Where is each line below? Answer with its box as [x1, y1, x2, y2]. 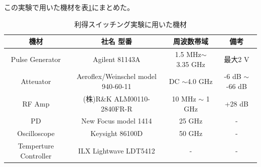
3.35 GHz [176, 58, 205, 69]
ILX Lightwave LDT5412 [78, 145, 155, 155]
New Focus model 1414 [81, 115, 152, 126]
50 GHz [179, 128, 203, 138]
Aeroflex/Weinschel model [76, 71, 157, 81]
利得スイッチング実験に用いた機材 [74, 18, 187, 29]
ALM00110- [114, 93, 150, 103]
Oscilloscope [17, 128, 55, 138]
